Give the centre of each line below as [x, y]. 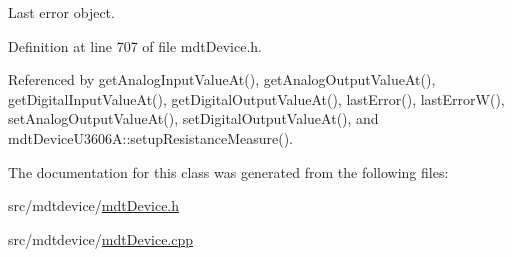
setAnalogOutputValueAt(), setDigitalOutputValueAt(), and [193, 118]
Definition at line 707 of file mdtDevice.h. [135, 45]
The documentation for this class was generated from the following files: [228, 171]
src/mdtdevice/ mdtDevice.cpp [101, 238]
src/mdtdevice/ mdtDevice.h [94, 205]
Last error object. [61, 12]
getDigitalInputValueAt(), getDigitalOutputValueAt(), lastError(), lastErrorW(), [256, 98]
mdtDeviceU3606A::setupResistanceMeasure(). [150, 137]
